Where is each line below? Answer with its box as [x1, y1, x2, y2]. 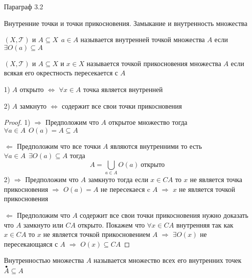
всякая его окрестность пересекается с [4, 68, 118, 78]
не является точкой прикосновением [43, 229, 150, 239]
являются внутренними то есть [110, 140, 202, 151]
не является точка [190, 174, 243, 185]
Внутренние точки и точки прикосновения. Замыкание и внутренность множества [4, 18, 248, 28]
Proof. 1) [4, 117, 30, 127]
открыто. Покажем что [78, 219, 145, 230]
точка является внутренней [83, 84, 163, 94]
